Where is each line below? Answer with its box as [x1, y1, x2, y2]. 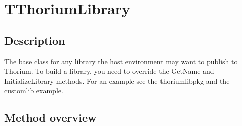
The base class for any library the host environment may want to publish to [4, 56, 238, 66]
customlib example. [4, 85, 63, 96]
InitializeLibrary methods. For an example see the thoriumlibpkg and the [4, 75, 230, 86]
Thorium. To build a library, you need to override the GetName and [4, 66, 214, 76]
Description [4, 32, 65, 48]
